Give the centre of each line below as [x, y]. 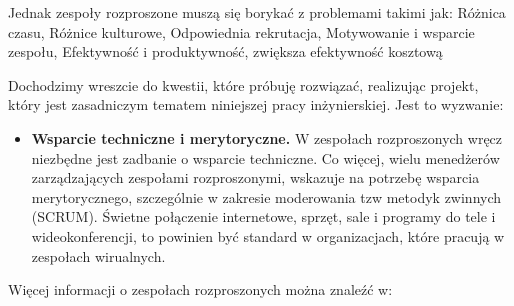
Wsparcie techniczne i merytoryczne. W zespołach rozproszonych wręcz [267, 137]
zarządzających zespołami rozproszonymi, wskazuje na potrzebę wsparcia [255, 177]
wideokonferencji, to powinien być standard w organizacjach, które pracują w [268, 235]
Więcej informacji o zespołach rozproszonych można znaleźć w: [200, 289]
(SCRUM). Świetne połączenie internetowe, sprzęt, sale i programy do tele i [263, 216]
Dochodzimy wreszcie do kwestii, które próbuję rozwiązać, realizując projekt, [243, 84]
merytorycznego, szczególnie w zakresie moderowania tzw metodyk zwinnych [266, 196]
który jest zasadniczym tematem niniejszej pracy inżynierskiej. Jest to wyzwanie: [256, 104]
